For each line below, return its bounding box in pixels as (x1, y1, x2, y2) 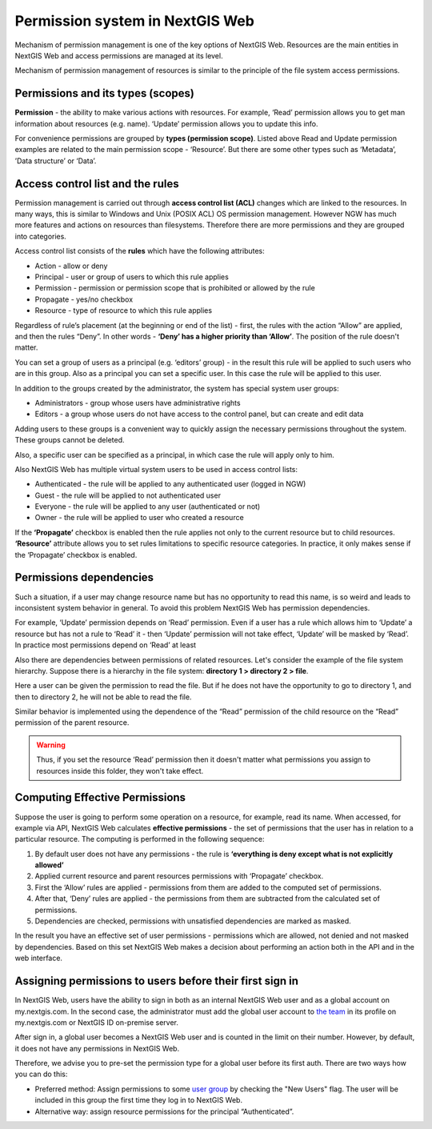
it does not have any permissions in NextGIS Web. (14, 1043, 180, 1053)
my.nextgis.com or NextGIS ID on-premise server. (14, 1017, 179, 1027)
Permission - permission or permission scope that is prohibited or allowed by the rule (34, 283, 315, 293)
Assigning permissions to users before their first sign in (14, 975, 299, 988)
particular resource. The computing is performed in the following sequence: (14, 835, 265, 844)
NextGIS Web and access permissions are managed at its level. (14, 50, 223, 60)
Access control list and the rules (14, 177, 179, 190)
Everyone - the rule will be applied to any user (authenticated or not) (34, 502, 261, 511)
